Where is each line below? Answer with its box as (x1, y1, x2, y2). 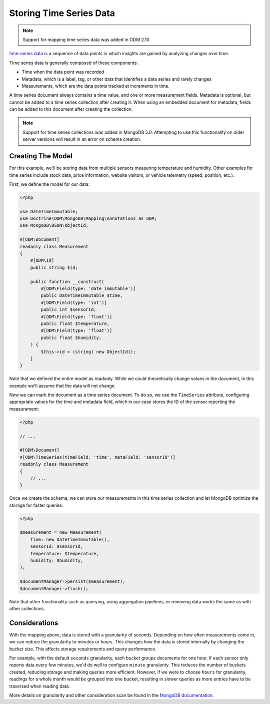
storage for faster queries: (9, 502, 63, 508)
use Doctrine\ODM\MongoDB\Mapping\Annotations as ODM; (19, 216, 157, 221)
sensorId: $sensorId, (30, 544, 83, 549)
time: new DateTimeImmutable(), (30, 536, 110, 542)
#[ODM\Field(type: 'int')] (40, 299, 107, 305)
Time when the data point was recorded (21, 69, 104, 75)
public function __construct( (30, 278, 104, 284)
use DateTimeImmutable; (19, 208, 78, 214)
